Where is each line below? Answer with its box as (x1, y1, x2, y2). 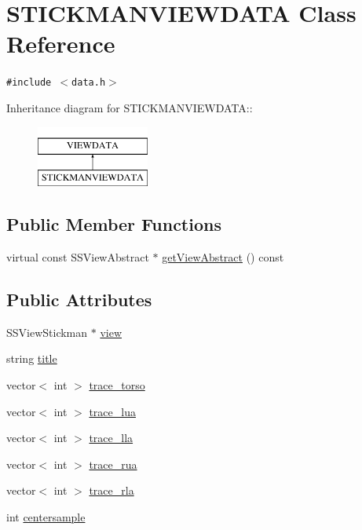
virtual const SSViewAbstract (6, 248, 149, 265)
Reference (6, 27, 115, 60)
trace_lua (89, 403, 136, 419)
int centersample (6, 508, 86, 525)
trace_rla (89, 482, 134, 499)
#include (6, 77, 52, 89)
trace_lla (89, 429, 133, 446)
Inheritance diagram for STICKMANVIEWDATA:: (6, 99, 253, 115)
